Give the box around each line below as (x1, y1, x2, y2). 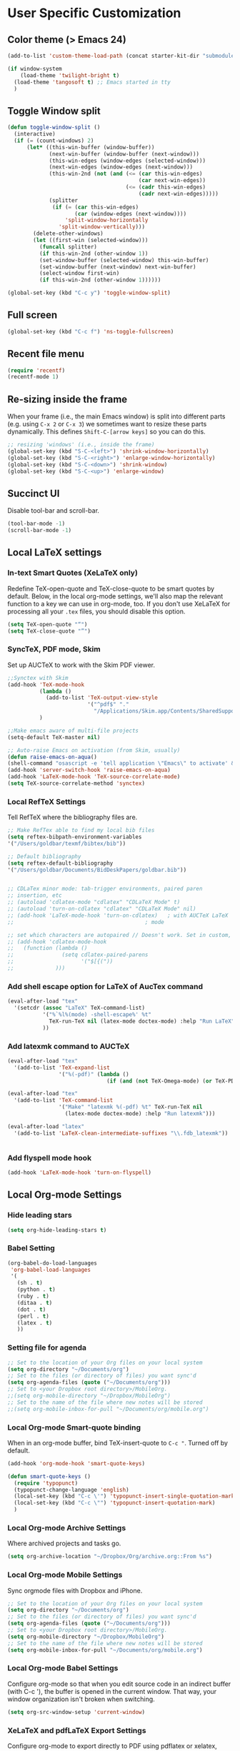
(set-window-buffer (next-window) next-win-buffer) (39, 263, 196, 271)
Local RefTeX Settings (7, 796, 86, 806)
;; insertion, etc (7, 892, 62, 899)
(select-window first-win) (39, 270, 120, 277)
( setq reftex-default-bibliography (7, 859, 114, 867)
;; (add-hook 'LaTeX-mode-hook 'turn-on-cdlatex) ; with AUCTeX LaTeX (7, 912, 229, 919)
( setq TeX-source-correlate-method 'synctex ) (7, 780, 145, 787)
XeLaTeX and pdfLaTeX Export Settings (7, 1725, 146, 1735)
